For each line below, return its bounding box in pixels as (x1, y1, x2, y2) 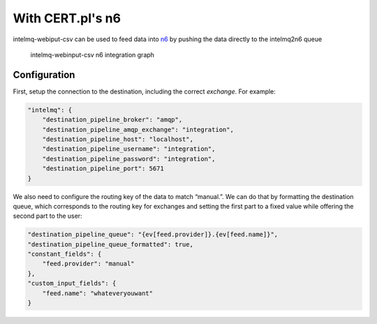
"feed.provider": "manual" (42, 260, 135, 268)
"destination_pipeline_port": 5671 (42, 165, 164, 172)
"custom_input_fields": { (27, 279, 117, 288)
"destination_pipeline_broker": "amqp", (42, 116, 183, 124)
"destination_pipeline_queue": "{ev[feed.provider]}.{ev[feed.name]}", (27, 230, 279, 239)
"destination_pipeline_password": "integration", (42, 154, 216, 163)
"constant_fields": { (27, 250, 102, 258)
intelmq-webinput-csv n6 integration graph (30, 50, 155, 59)
